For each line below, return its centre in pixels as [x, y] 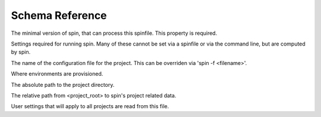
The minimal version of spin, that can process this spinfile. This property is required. [114, 33]
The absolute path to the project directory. [63, 84]
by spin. [21, 52]
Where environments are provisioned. [57, 74]
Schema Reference [59, 15]
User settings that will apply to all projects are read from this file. [90, 106]
